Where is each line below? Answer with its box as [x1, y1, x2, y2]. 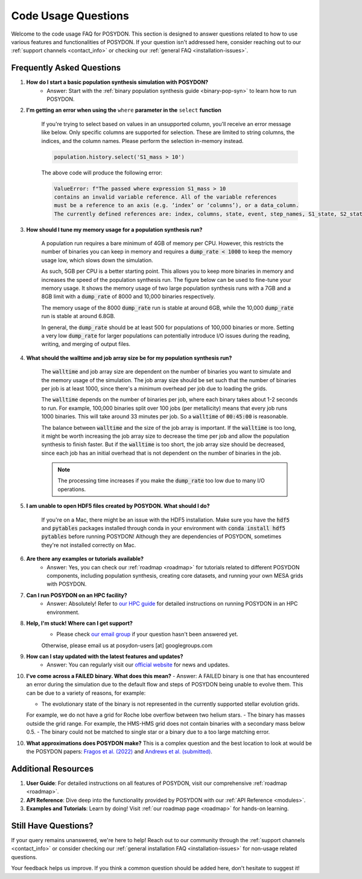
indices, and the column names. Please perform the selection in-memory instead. [41, 137, 244, 144]
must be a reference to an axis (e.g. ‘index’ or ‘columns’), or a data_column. [54, 202, 299, 209]
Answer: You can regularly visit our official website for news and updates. [46, 661, 230, 668]
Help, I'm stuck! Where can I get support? [26, 619, 133, 627]
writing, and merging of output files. [41, 340, 131, 348]
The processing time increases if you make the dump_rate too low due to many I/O [57, 477, 265, 484]
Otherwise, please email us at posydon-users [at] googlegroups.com [41, 642, 213, 649]
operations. [57, 485, 86, 493]
